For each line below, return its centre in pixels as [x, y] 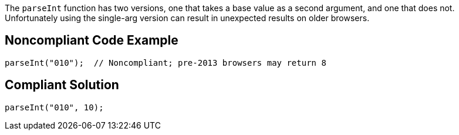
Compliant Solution [62, 85]
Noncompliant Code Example [92, 41]
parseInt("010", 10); [54, 107]
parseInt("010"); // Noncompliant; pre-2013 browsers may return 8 [166, 63]
